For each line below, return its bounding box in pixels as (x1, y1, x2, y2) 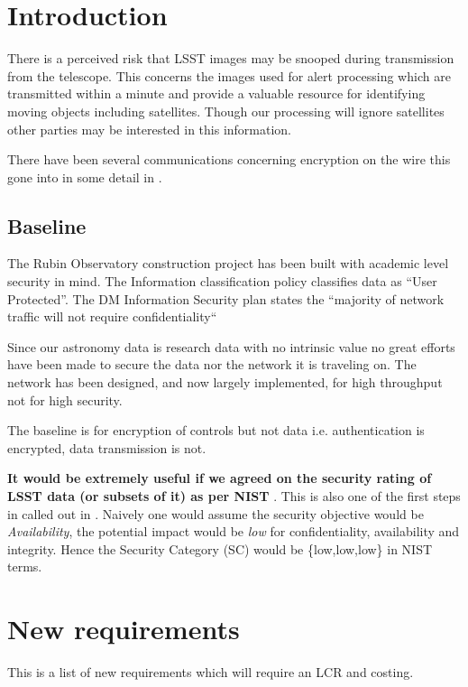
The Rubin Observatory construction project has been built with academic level (7, 254, 449, 273)
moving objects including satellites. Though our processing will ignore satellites (7, 101, 445, 120)
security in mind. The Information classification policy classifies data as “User (7, 272, 437, 291)
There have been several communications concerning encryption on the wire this (7, 150, 451, 169)
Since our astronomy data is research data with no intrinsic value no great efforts (7, 337, 455, 356)
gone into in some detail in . (7, 167, 162, 186)
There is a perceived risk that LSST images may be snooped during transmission (7, 49, 454, 68)
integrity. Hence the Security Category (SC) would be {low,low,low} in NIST (7, 539, 433, 558)
